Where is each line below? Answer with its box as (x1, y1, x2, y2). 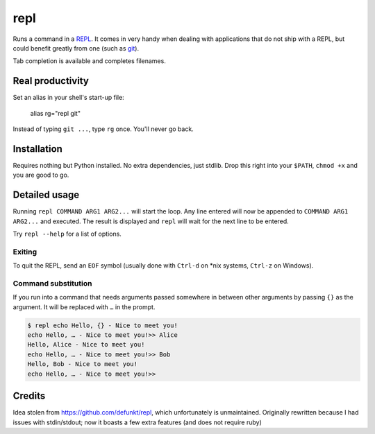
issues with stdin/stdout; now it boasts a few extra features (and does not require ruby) (12, 418, 262, 426)
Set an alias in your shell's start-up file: (12, 94, 124, 102)
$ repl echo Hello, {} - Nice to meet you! (27, 321, 178, 329)
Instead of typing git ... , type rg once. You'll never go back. (12, 125, 194, 133)
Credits (12, 390, 46, 402)
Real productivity (12, 75, 90, 87)
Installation (12, 143, 62, 155)
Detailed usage (12, 189, 80, 201)
